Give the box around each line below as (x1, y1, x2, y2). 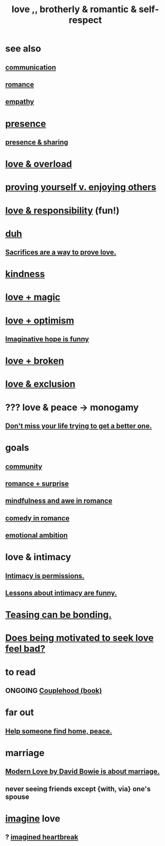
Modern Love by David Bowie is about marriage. (5, 767, 160, 776)
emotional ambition (5, 531, 68, 540)
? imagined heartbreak (5, 833, 79, 841)
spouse (5, 792, 29, 801)
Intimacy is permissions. (5, 572, 85, 580)
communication (5, 63, 56, 72)
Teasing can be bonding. (5, 609, 112, 621)
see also (5, 43, 42, 54)
